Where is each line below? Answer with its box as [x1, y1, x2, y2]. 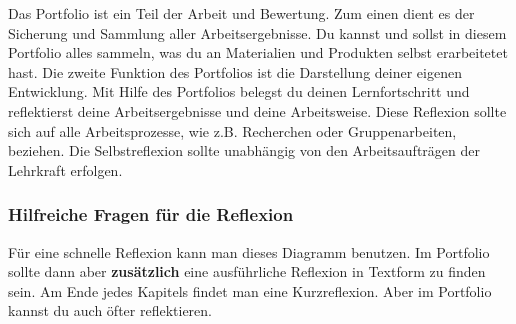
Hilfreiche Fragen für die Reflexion [8, 202, 294, 227]
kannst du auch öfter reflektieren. [8, 300, 212, 321]
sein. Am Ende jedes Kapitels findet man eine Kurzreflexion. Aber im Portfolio [8, 280, 492, 301]
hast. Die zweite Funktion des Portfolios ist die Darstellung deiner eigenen [8, 61, 462, 82]
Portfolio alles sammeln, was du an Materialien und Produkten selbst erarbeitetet [8, 42, 508, 63]
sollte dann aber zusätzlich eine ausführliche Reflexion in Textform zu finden [8, 261, 486, 282]
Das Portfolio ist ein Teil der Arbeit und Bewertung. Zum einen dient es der [8, 3, 475, 23]
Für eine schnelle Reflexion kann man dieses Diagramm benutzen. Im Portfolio [8, 241, 490, 262]
